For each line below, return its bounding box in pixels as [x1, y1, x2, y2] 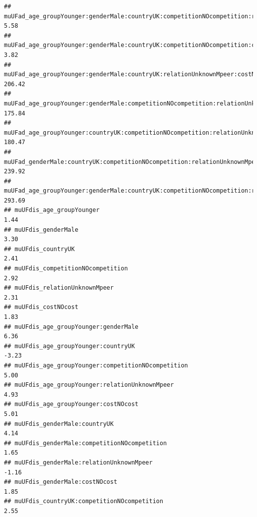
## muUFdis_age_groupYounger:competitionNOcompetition [4, 362, 188, 369]
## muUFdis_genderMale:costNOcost [4, 478, 118, 486]
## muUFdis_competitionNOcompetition [4, 265, 128, 272]
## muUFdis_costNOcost [4, 304, 79, 311]
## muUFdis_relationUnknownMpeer [4, 284, 114, 292]
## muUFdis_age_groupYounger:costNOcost [4, 401, 139, 408]
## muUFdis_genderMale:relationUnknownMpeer [4, 459, 153, 466]
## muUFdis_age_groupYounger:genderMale [4, 323, 139, 330]
